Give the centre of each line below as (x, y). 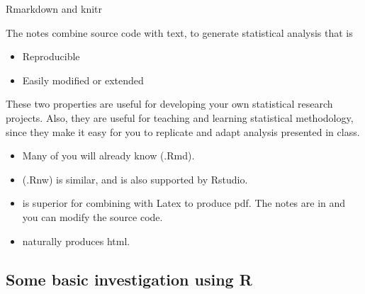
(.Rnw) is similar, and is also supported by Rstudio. (135, 179)
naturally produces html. (76, 241)
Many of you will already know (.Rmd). (108, 156)
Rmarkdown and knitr (54, 9)
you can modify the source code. (92, 216)
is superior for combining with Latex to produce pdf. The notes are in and (184, 203)
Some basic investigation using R (129, 279)
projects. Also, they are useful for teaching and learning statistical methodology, (180, 117)
